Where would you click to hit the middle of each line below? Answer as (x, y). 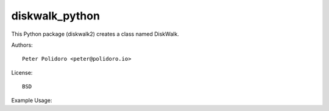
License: (22, 72)
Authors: (22, 45)
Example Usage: (32, 100)
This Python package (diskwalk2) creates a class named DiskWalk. (95, 34)
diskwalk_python (56, 16)
